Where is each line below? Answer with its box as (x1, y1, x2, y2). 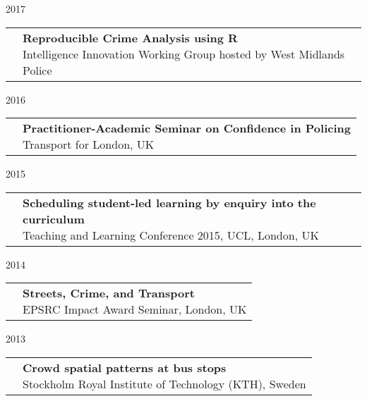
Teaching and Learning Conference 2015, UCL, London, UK (23, 226, 319, 243)
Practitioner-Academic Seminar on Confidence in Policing (23, 120, 351, 137)
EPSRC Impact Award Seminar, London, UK (23, 301, 247, 318)
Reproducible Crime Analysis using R (23, 29, 238, 46)
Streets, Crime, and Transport (23, 285, 195, 302)
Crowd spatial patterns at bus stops (23, 359, 227, 376)
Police (23, 61, 52, 78)
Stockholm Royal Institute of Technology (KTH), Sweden (23, 375, 306, 392)
